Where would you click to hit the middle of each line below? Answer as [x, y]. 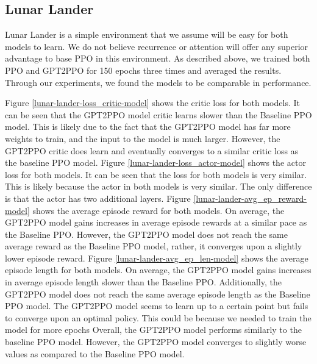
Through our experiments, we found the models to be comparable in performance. [158, 82]
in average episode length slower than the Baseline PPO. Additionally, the [143, 282]
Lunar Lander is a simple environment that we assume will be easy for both [147, 34]
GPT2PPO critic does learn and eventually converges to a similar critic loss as [152, 150]
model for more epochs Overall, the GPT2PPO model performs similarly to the [153, 330]
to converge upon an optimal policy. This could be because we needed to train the [158, 317]
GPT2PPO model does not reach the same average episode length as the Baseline [158, 294]
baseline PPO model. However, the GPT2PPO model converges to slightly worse [156, 342]
